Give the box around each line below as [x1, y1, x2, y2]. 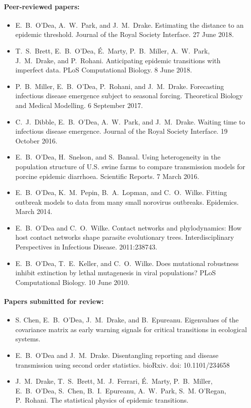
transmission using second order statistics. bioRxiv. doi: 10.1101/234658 [15, 359, 230, 370]
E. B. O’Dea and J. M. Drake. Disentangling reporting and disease [15, 350, 219, 360]
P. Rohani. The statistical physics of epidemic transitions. [15, 395, 189, 405]
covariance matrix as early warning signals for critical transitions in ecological [15, 324, 247, 334]
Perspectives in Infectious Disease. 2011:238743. [15, 242, 158, 252]
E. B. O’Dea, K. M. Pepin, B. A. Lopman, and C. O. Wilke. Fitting [15, 187, 227, 197]
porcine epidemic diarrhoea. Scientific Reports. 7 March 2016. [15, 171, 199, 181]
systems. [15, 334, 40, 344]
